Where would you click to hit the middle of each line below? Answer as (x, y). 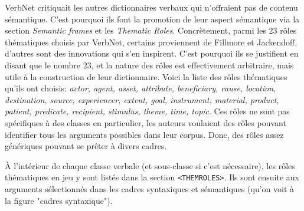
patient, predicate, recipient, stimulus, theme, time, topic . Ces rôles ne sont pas (147, 111)
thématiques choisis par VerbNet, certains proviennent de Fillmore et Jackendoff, (151, 42)
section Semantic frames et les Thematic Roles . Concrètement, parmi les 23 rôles (151, 30)
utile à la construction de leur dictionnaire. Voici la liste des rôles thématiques (146, 76)
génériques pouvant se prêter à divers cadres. (86, 146)
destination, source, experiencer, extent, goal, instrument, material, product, (142, 99)
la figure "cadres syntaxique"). (59, 200)
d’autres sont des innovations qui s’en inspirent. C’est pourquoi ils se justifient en (152, 53)
